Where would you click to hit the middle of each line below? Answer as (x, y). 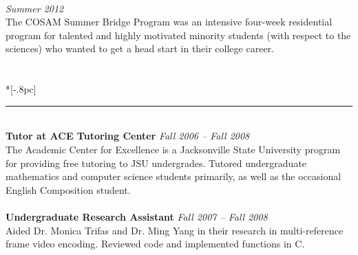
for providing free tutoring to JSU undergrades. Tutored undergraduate (156, 163)
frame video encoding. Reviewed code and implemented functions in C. (155, 244)
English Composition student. (68, 189)
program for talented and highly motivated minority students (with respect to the (178, 35)
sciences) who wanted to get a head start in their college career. (140, 48)
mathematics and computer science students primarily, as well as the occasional (173, 176)
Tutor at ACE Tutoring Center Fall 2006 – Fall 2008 (128, 136)
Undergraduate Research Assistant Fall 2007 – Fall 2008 (137, 216)
